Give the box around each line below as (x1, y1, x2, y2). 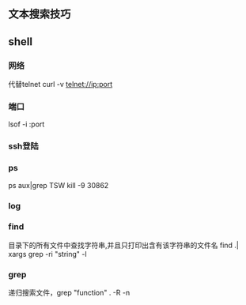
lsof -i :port (8, 119, 45, 129)
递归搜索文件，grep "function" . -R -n (8, 288, 131, 298)
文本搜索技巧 (8, 7, 71, 21)
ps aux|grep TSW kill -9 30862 (8, 180, 109, 190)
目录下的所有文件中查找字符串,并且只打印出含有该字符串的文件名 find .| (8, 240, 240, 250)
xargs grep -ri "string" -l (8, 249, 87, 258)
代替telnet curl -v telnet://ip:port (8, 80, 113, 89)
